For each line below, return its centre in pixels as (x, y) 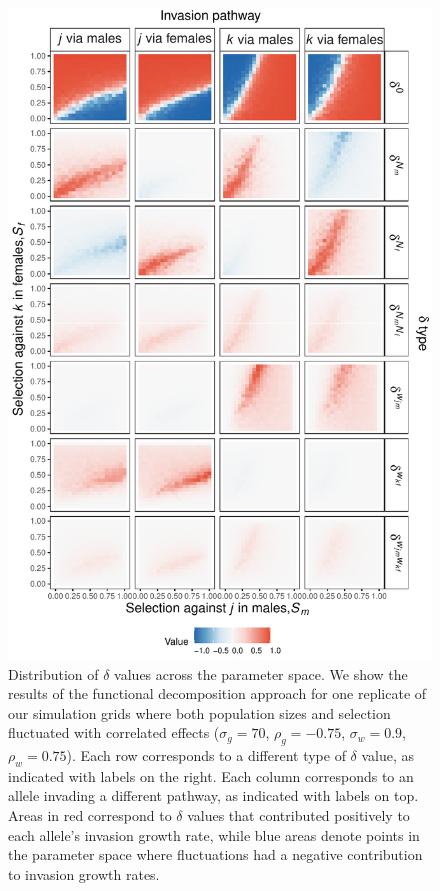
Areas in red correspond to (90, 815)
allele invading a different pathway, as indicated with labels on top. (213, 795)
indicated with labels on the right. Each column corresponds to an (211, 775)
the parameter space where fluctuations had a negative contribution (215, 854)
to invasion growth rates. (84, 873)
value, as (388, 755)
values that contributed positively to (298, 815)
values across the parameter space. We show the (261, 673)
